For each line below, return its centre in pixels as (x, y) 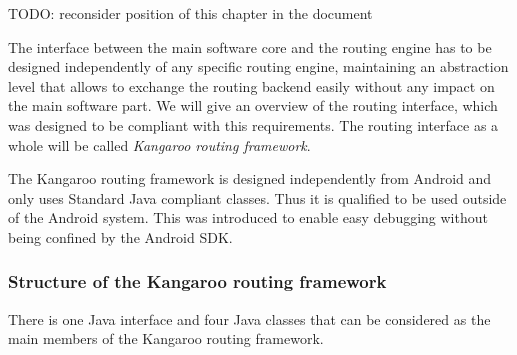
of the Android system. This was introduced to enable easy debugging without (248, 217)
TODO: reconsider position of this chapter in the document (190, 13)
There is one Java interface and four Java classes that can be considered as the (249, 318)
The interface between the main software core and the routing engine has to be (250, 46)
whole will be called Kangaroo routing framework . (159, 144)
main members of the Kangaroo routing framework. (166, 338)
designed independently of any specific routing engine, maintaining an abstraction (258, 66)
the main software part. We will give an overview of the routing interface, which (253, 105)
